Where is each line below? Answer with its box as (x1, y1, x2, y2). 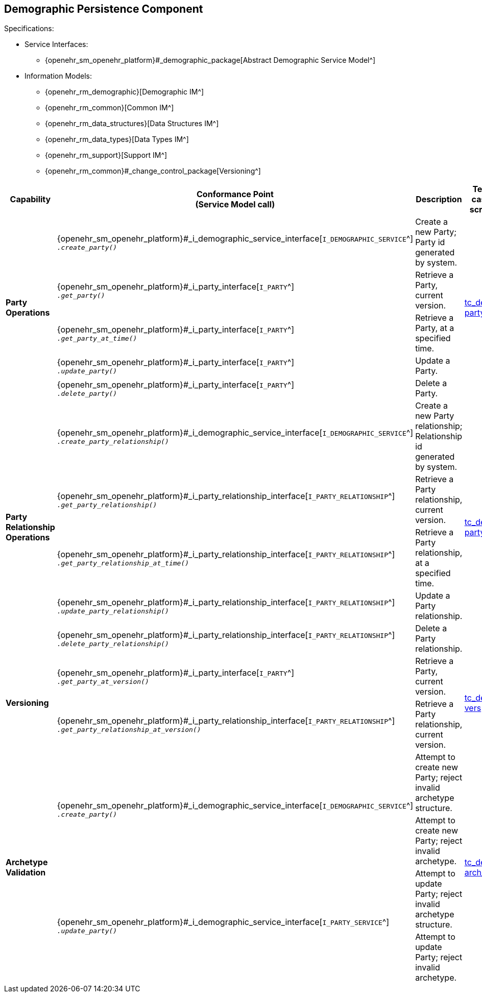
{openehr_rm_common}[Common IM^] (45, 103, 174, 112)
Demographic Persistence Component (4, 3, 203, 15)
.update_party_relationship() (57, 607, 169, 615)
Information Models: (25, 72, 92, 81)
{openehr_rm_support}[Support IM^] (45, 151, 167, 160)
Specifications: (4, 24, 54, 33)
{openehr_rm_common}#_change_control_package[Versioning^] (45, 167, 261, 176)
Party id (415, 237, 445, 248)
